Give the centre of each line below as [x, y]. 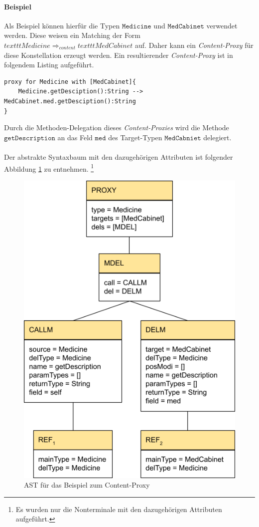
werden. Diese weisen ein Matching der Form [72, 35]
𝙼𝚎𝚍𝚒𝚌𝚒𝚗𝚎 [136, 26]
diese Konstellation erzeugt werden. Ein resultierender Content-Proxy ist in [119, 55]
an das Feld [75, 137]
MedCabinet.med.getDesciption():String [70, 101]
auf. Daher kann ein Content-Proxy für [194, 45]
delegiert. [217, 137]
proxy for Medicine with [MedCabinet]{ [70, 82]
